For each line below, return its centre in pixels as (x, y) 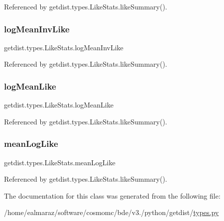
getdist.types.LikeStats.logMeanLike (59, 105)
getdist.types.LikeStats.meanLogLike (60, 162)
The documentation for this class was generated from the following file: (112, 195)
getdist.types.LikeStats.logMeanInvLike (64, 47)
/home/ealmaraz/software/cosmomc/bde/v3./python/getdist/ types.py (112, 212)
